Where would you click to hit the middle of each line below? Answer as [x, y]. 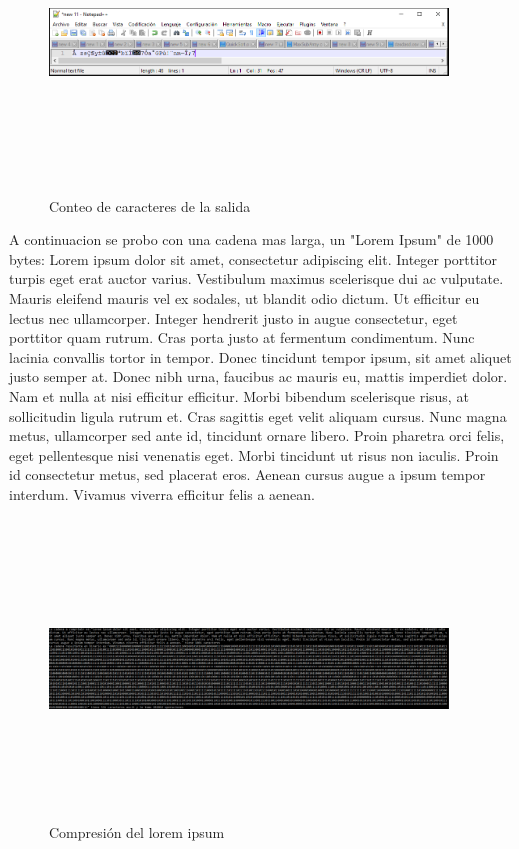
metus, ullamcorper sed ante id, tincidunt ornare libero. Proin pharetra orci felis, [257, 435]
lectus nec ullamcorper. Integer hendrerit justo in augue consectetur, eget [233, 317]
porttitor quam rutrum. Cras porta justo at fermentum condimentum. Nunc [242, 337]
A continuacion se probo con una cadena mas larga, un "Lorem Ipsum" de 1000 [251, 239]
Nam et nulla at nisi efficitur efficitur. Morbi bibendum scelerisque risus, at [239, 395]
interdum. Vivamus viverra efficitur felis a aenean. [162, 493]
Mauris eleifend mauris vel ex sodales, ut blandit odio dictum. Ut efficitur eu [244, 297]
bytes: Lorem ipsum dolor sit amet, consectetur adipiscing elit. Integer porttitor [253, 258]
